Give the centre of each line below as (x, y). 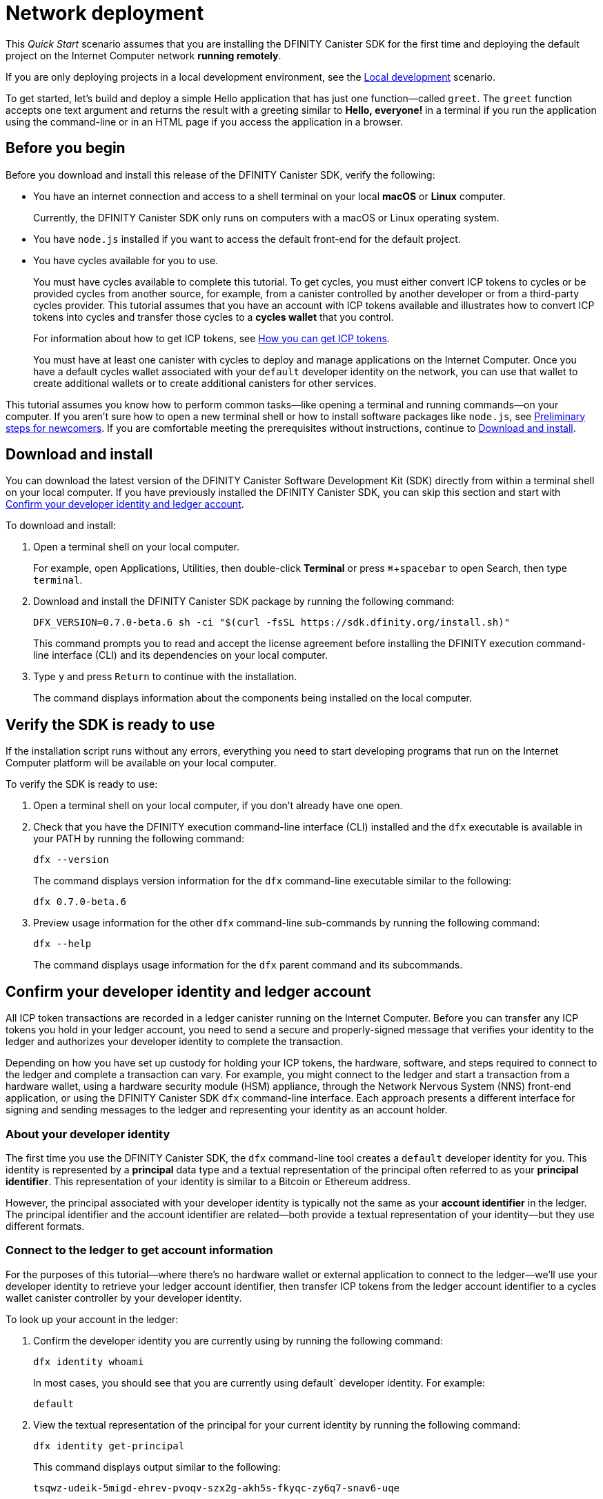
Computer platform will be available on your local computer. (141, 763)
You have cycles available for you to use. (126, 260)
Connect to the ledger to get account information (139, 1250)
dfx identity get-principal (109, 1446)
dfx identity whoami (89, 1361)
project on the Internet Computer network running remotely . (144, 55)
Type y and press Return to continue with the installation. (165, 677)
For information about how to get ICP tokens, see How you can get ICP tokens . (211, 338)
